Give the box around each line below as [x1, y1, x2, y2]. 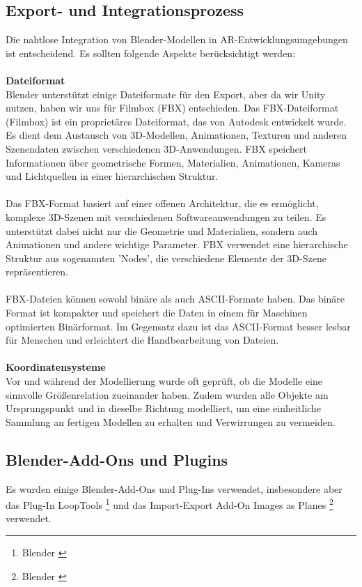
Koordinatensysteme [6, 360, 106, 374]
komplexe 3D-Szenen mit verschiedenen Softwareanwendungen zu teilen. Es [6, 209, 326, 224]
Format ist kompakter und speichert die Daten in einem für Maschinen [6, 305, 308, 320]
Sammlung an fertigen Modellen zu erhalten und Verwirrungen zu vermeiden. [6, 414, 336, 429]
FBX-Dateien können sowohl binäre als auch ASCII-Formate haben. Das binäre [6, 291, 345, 306]
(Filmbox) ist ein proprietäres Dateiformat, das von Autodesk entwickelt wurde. [6, 114, 347, 128]
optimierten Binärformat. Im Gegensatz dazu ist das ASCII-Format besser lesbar [6, 319, 351, 333]
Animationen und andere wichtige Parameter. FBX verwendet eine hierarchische [6, 237, 348, 252]
